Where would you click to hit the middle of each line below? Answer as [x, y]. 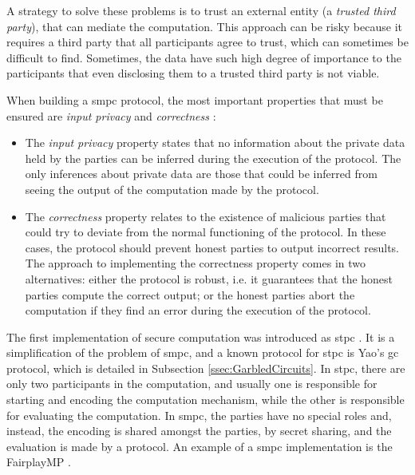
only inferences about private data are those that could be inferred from [201, 174]
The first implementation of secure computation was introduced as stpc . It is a [201, 336]
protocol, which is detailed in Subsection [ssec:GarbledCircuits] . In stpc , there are [206, 368]
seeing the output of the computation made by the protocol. [172, 189]
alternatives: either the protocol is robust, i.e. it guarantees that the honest [209, 278]
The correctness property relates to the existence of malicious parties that [206, 216]
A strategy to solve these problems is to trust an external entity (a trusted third [201, 10]
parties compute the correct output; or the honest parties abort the [190, 294]
